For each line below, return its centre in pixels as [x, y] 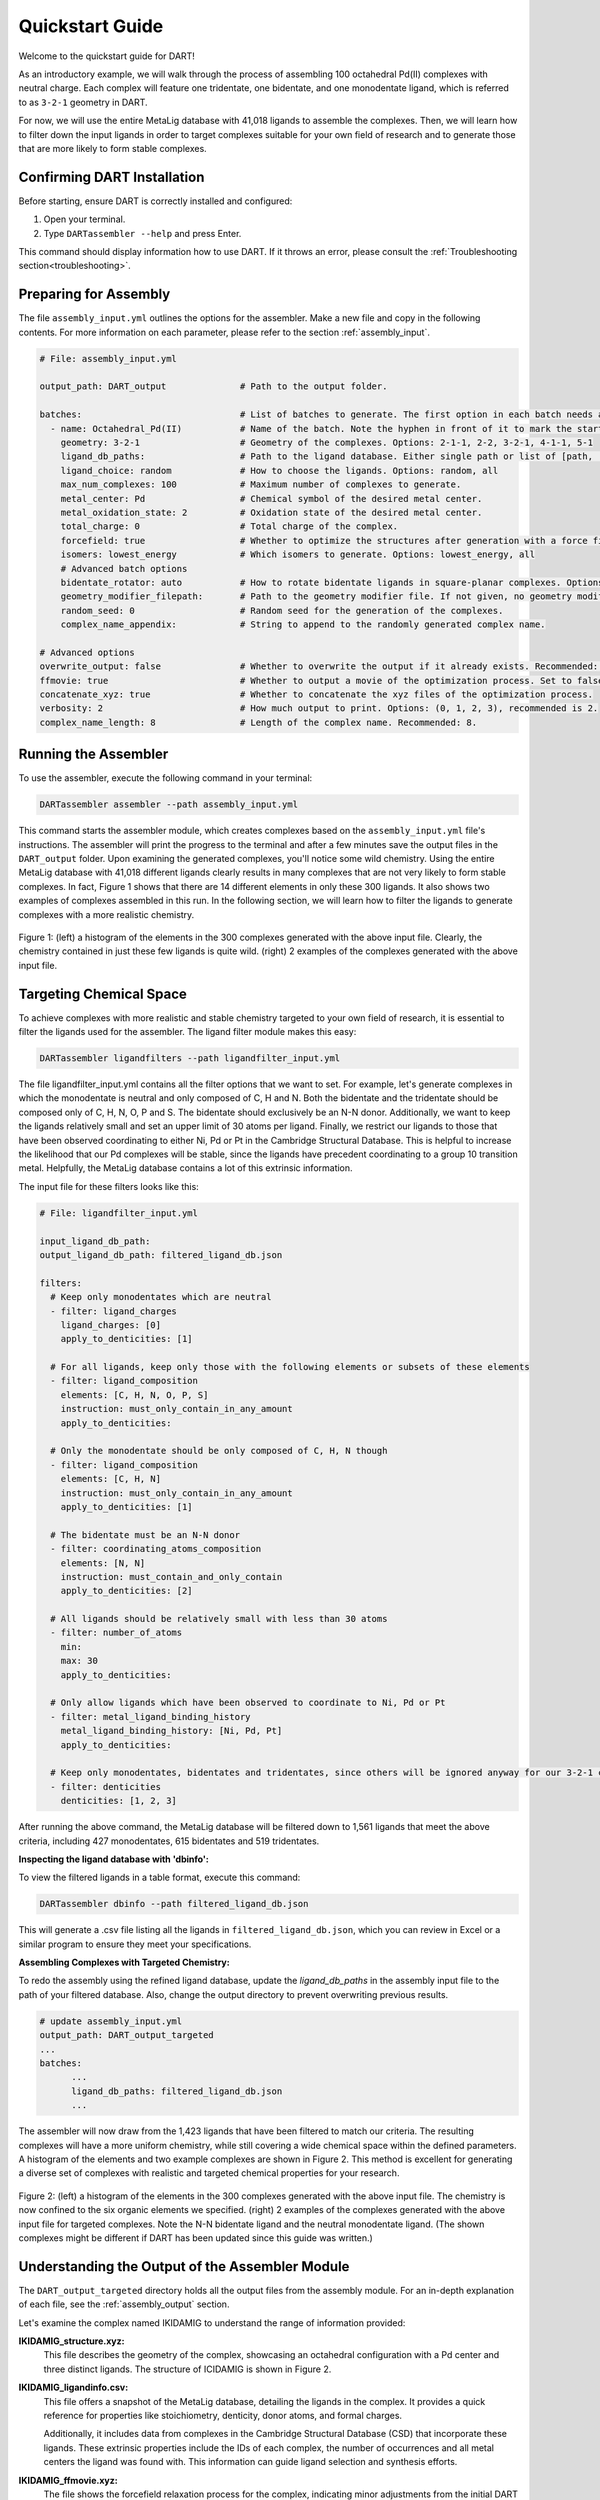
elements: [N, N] [103, 1563]
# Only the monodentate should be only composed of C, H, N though [219, 1451]
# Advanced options [87, 652]
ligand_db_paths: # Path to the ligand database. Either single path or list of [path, [327, 456]
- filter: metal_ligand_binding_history [150, 1716]
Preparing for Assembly [94, 294]
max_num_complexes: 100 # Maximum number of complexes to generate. [261, 484]
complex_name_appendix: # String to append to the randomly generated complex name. [303, 624]
